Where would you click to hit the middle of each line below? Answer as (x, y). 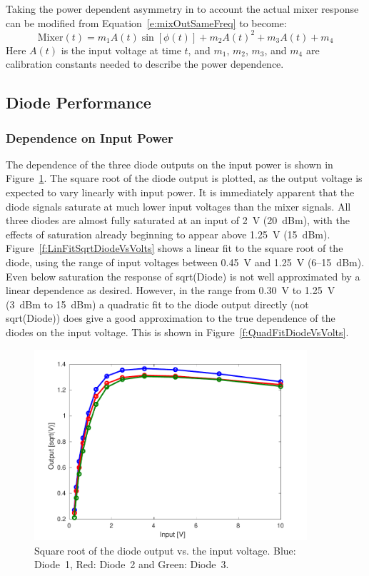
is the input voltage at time (121, 50)
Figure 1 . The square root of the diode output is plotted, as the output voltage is (184, 178)
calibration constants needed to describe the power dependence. (145, 64)
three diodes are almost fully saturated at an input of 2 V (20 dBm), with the (178, 220)
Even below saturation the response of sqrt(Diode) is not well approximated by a (183, 276)
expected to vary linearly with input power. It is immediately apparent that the (180, 192)
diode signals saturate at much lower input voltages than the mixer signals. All (178, 206)
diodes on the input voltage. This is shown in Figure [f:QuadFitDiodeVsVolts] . (177, 332)
